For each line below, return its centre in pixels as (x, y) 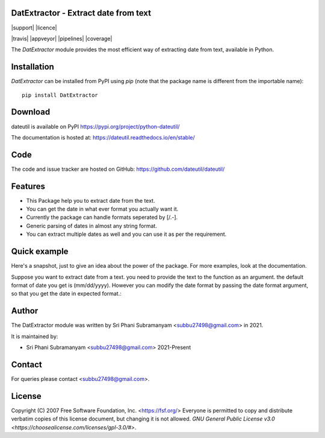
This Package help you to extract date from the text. (91, 200)
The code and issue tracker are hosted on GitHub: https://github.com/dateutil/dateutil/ (118, 169)
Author (25, 311)
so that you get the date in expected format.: (66, 294)
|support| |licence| (34, 28)
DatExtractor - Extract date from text (81, 13)
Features (28, 186)
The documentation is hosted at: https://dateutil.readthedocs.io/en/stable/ (103, 137)
